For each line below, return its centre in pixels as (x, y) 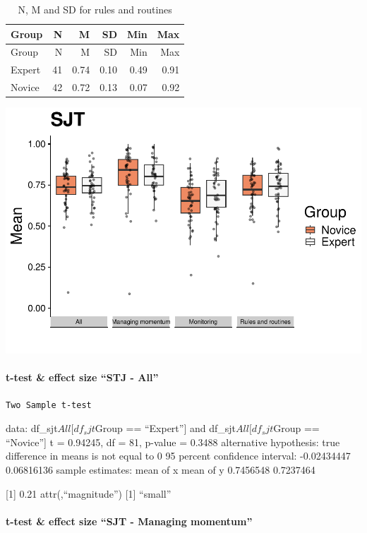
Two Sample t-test (49, 405)
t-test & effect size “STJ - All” (82, 377)
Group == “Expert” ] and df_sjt (166, 428)
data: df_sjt (32, 428)
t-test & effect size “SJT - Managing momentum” (129, 521)
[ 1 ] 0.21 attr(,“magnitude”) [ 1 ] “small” (89, 493)
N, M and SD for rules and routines (95, 9)
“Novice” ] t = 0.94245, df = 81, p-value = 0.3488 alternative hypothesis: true (173, 442)
